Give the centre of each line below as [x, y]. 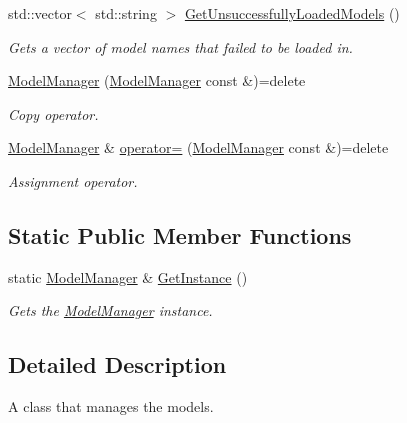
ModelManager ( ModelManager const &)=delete [157, 80]
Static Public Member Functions [180, 234]
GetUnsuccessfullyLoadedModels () [292, 13]
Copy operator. [53, 113]
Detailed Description [117, 364]
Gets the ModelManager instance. [110, 310]
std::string [126, 13]
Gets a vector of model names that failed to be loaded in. [180, 46]
